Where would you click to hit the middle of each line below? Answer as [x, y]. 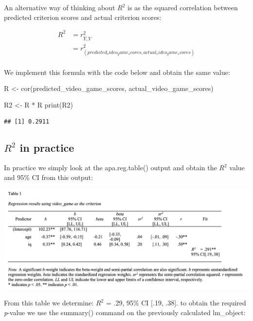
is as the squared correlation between [183, 7]
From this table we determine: [49, 303]
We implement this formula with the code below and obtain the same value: [117, 72]
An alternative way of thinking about [60, 7]
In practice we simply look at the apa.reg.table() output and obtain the [110, 168]
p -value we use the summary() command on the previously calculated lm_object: [125, 312]
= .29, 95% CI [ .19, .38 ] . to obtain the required [176, 303]
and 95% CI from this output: [48, 177]
